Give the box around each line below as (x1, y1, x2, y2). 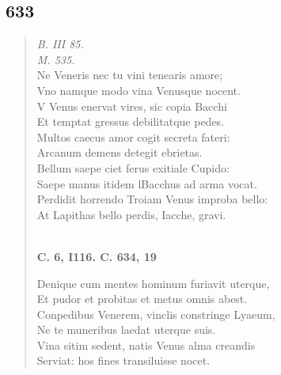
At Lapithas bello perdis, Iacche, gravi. (36, 206, 226, 222)
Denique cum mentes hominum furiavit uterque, (36, 275, 270, 291)
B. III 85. (36, 36, 84, 52)
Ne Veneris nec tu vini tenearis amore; (36, 66, 223, 83)
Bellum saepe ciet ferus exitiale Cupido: (36, 159, 230, 176)
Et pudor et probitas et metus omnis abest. (36, 290, 248, 307)
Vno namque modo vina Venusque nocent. (36, 81, 241, 98)
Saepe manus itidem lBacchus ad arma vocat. (36, 175, 257, 191)
